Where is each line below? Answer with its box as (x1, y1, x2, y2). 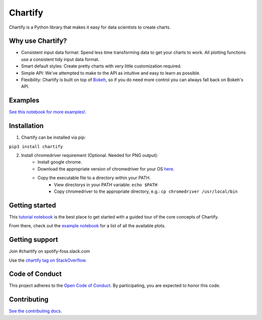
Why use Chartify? (9, 37, 67, 45)
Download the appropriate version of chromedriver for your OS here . (37, 166, 175, 172)
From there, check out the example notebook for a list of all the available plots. (9, 223, 166, 229)
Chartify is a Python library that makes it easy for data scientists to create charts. (9, 24, 171, 30)
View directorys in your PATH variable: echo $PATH (54, 182, 158, 187)
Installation (9, 122, 44, 130)
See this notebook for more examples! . (9, 109, 87, 115)
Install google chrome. (37, 159, 82, 165)
